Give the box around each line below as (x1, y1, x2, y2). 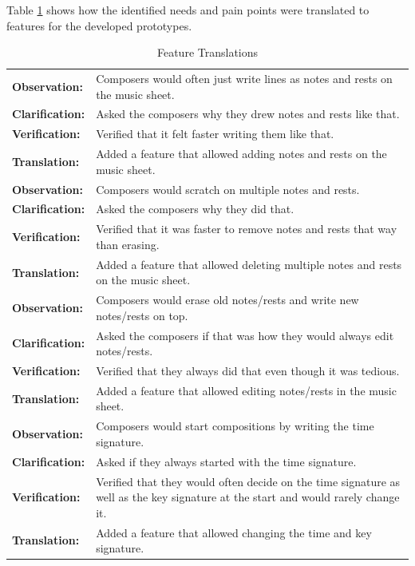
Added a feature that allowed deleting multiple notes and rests (96, 255, 402, 272)
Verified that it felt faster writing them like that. (96, 125, 334, 142)
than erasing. (96, 236, 160, 252)
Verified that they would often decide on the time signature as (96, 473, 401, 489)
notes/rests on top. (96, 307, 188, 323)
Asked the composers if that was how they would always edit (96, 327, 394, 343)
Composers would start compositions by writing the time (96, 418, 374, 434)
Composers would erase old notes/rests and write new (96, 291, 359, 308)
